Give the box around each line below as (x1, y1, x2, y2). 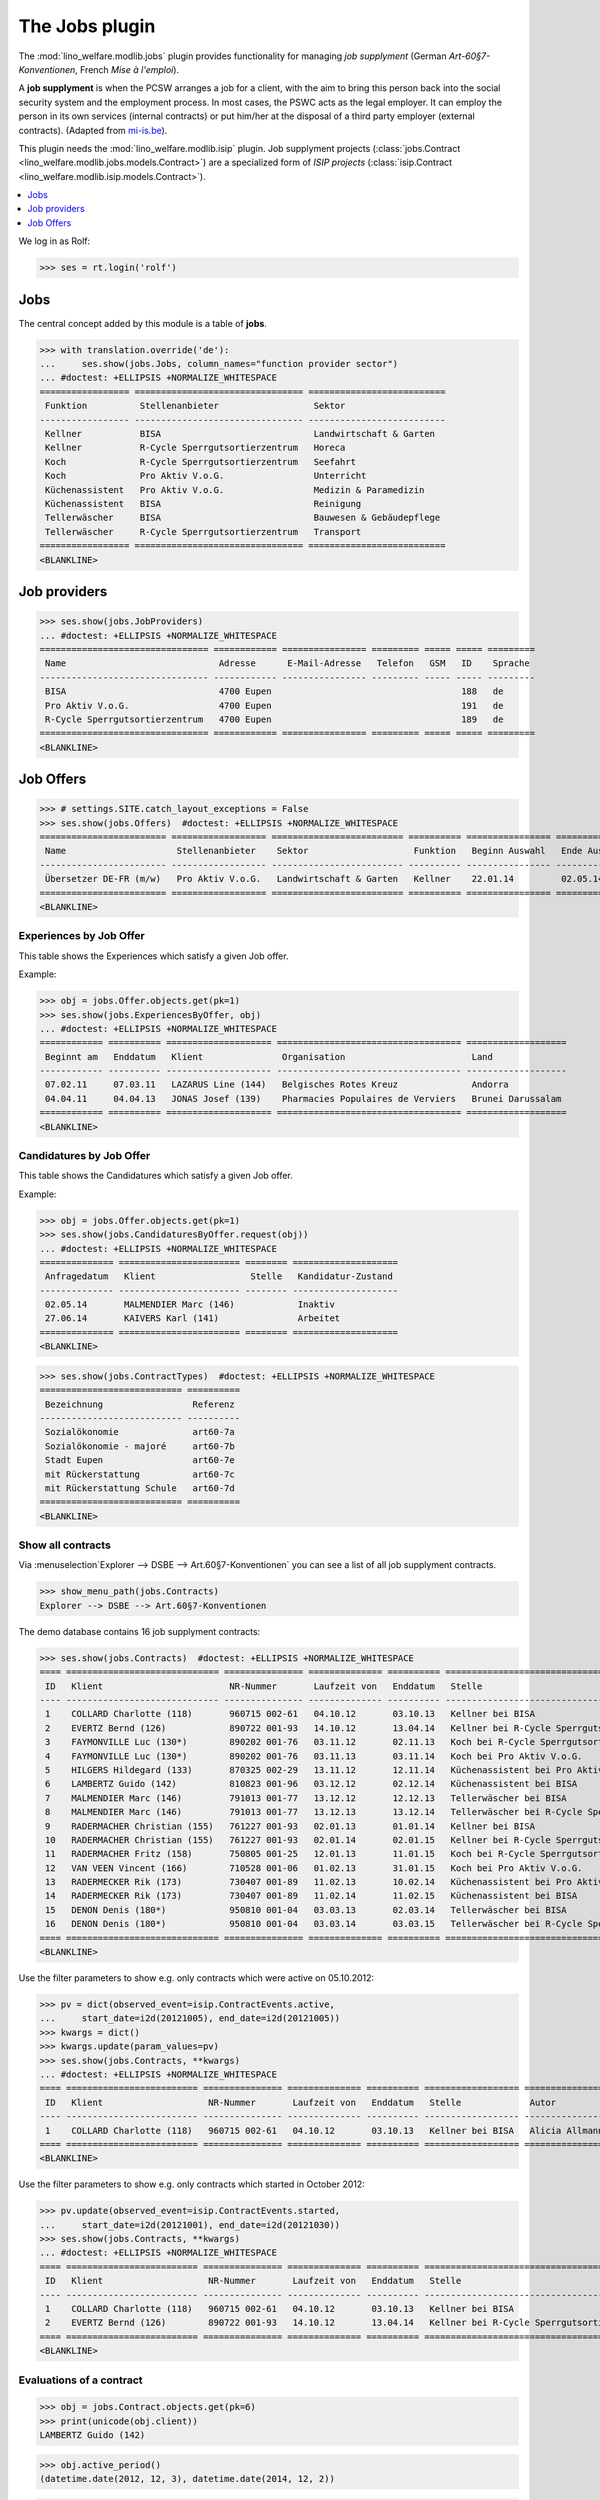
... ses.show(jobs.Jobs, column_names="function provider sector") (39, 358, 399, 370)
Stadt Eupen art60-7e (45, 1455, 235, 1466)
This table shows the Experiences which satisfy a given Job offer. (18, 950, 289, 962)
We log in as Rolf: (18, 235, 91, 247)
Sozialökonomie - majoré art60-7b (45, 1440, 235, 1452)
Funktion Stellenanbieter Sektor (45, 400, 346, 412)
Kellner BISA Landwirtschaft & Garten (45, 428, 435, 440)
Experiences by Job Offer (18, 929, 145, 943)
